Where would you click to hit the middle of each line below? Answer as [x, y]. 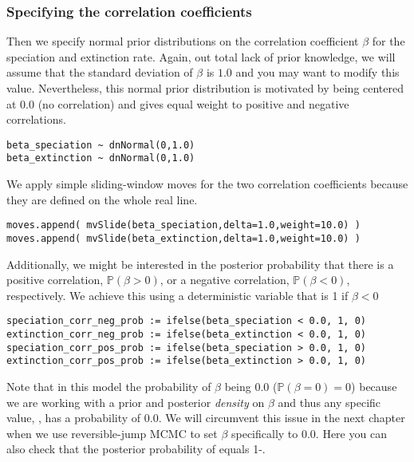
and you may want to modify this [317, 72]
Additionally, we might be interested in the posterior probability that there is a [200, 264]
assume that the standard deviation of [100, 72]
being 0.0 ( [251, 386]
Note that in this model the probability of [109, 386]
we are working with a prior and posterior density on [136, 402]
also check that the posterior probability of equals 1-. [136, 449]
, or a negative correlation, [225, 280]
